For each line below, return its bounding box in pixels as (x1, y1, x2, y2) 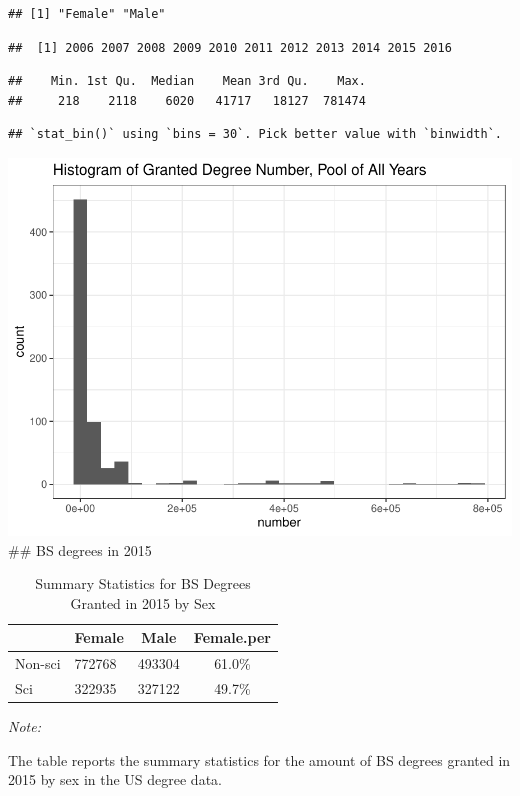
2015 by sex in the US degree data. (8, 769, 222, 790)
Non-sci (15, 653, 61, 674)
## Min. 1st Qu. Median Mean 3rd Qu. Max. (8, 74, 366, 89)
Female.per (193, 627, 271, 648)
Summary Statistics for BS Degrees (35, 573, 251, 594)
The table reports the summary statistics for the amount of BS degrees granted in (8, 749, 511, 770)
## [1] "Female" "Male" (8, 7, 166, 21)
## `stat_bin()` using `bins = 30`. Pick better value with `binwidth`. (8, 127, 502, 142)
